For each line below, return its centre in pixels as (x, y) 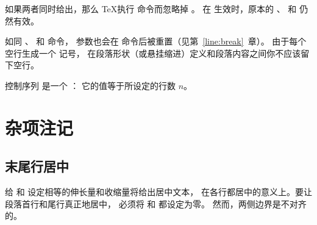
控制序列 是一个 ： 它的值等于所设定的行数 (90, 85)
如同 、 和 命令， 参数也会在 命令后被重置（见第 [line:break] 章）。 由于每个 (156, 41)
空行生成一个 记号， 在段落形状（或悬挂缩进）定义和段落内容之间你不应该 (153, 53)
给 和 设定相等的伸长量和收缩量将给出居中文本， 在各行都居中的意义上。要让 (158, 192)
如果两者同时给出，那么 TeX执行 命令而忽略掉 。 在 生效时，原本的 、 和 (151, 9)
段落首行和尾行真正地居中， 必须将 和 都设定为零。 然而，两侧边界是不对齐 (156, 203)
